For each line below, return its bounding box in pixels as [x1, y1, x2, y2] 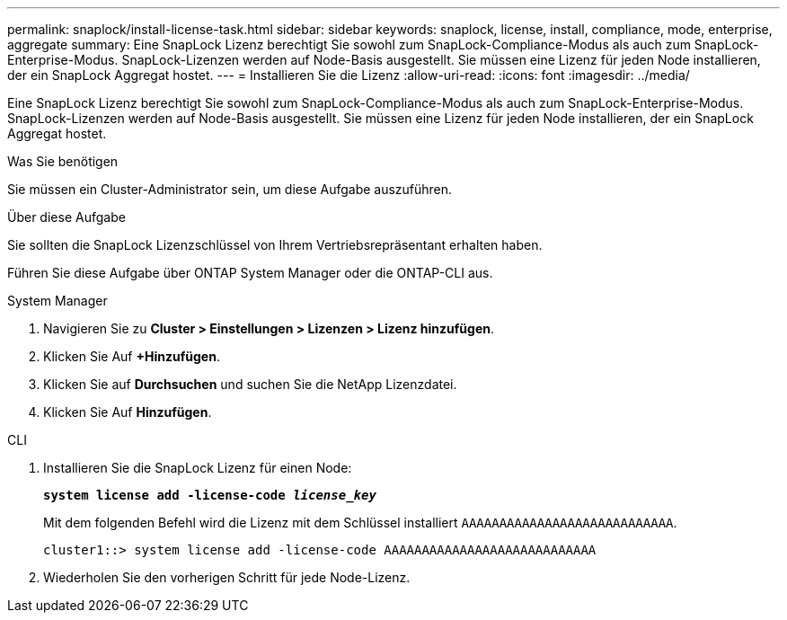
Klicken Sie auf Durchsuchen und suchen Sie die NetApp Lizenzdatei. [43, 376, 457, 392]
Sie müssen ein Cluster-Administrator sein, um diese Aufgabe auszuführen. [7, 182, 453, 197]
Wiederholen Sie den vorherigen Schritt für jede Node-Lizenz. [43, 570, 411, 585]
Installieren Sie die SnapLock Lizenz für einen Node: [43, 460, 352, 475]
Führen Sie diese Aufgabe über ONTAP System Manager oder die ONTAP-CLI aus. [7, 265, 493, 280]
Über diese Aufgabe [7, 209, 126, 225]
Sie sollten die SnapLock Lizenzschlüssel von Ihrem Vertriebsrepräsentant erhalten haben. [7, 237, 543, 252]
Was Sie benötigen [7, 154, 119, 169]
